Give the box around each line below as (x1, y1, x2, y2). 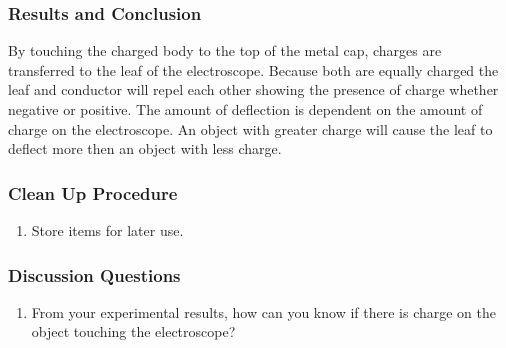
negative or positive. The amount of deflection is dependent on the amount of (8, 99, 483, 119)
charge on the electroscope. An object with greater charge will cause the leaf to (8, 118, 493, 139)
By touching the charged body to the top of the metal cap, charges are (8, 40, 442, 61)
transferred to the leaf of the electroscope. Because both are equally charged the (8, 59, 499, 80)
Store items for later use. (31, 220, 184, 240)
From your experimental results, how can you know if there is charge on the (31, 301, 496, 322)
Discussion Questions (8, 262, 181, 287)
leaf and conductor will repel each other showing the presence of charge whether (8, 79, 499, 100)
